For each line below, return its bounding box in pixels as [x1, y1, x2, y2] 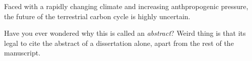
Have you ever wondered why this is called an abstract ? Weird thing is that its [4, 28, 246, 38]
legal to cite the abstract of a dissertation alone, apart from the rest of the [4, 37, 234, 48]
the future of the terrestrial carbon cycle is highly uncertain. [4, 11, 191, 21]
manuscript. [4, 47, 41, 58]
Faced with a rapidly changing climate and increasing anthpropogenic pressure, [4, 1, 248, 11]
